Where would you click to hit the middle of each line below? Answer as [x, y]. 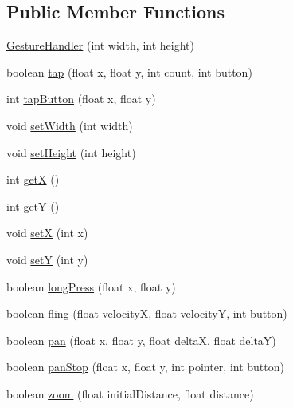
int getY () [33, 206]
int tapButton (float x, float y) [81, 99]
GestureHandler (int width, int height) [100, 45]
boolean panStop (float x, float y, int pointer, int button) [145, 367]
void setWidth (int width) [70, 125]
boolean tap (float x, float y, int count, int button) [129, 71]
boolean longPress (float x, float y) [91, 286]
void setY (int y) [47, 259]
